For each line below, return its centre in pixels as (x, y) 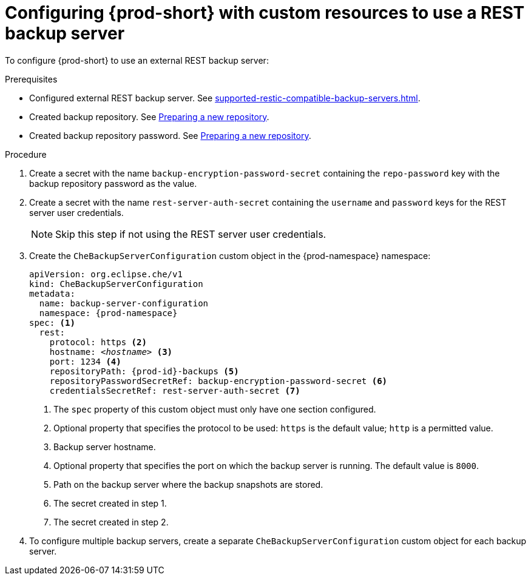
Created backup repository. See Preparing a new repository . (149, 116)
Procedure (26, 154)
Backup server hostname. (105, 447)
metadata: (52, 293)
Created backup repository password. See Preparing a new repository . (170, 135)
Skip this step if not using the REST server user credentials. (191, 234)
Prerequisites (31, 79)
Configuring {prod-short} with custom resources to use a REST (265, 13)
